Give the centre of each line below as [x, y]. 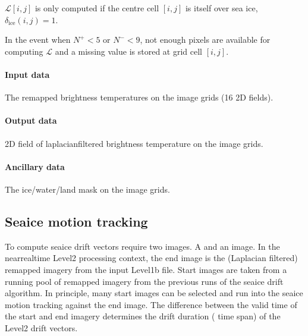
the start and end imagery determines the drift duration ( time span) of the [143, 316]
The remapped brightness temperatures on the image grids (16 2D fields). [139, 97]
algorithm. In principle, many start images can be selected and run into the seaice [154, 293]
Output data [31, 120]
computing [24, 51]
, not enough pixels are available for [205, 40]
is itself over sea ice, [221, 8]
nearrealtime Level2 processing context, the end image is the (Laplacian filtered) [151, 258]
